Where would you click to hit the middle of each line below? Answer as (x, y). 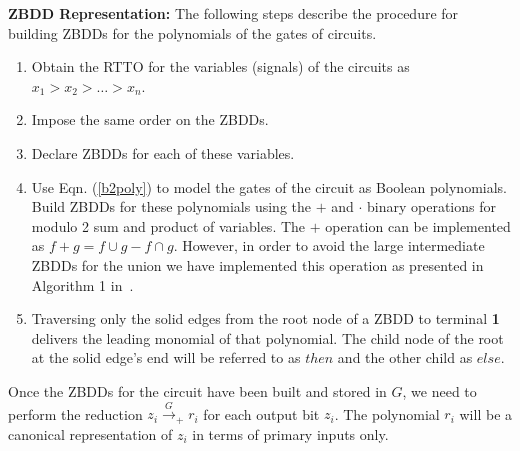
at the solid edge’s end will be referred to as (166, 357)
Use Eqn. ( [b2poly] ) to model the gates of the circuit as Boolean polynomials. (269, 186)
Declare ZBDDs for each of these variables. (163, 152)
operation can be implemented (418, 225)
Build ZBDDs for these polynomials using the (171, 206)
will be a (486, 413)
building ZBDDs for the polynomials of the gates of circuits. (192, 32)
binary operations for (431, 206)
